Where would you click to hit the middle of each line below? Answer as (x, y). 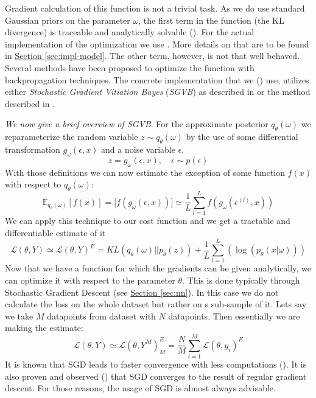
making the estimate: (44, 328)
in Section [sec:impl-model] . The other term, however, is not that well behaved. (153, 56)
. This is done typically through (241, 280)
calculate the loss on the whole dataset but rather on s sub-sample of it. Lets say (156, 304)
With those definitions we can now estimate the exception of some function (145, 172)
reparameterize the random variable (72, 137)
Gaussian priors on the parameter (68, 20)
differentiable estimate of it (55, 232)
